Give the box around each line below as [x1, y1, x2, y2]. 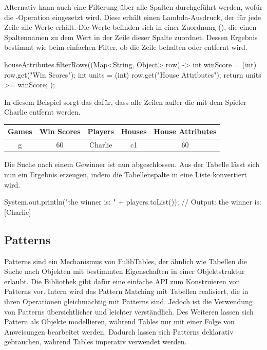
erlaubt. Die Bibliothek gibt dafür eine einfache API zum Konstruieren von [4, 275, 240, 286]
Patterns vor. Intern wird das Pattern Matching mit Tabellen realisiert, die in [4, 286, 249, 297]
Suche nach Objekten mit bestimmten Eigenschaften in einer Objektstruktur [4, 266, 245, 277]
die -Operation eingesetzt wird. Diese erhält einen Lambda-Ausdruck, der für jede [4, 11, 261, 22]
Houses [121, 126, 147, 137]
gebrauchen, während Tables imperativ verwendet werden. [4, 336, 187, 347]
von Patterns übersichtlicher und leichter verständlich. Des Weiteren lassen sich [4, 306, 254, 317]
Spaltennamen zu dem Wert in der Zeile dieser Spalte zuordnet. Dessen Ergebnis [4, 31, 258, 42]
